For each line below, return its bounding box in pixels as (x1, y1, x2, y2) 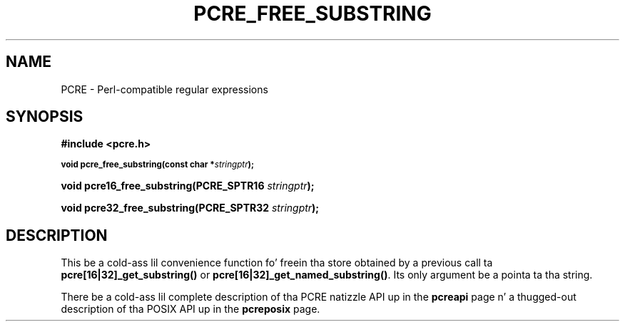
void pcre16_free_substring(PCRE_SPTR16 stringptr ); (61, 180, 315, 192)
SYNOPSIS (6, 108, 83, 126)
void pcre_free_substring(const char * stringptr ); (61, 160, 254, 170)
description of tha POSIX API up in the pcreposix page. (61, 303, 320, 316)
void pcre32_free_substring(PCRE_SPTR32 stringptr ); (61, 202, 320, 214)
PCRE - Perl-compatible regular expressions (61, 83, 268, 95)
